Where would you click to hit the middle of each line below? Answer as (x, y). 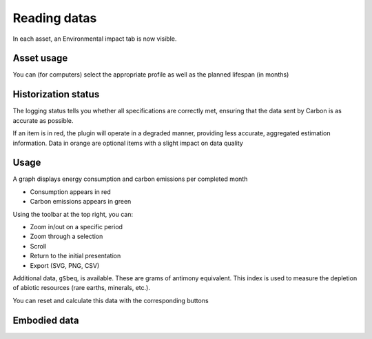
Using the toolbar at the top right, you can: (73, 214)
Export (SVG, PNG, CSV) (65, 265)
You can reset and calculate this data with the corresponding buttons (111, 300)
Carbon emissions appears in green (81, 202)
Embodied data (46, 320)
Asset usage (40, 58)
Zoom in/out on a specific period (76, 227)
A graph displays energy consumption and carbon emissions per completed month (130, 179)
